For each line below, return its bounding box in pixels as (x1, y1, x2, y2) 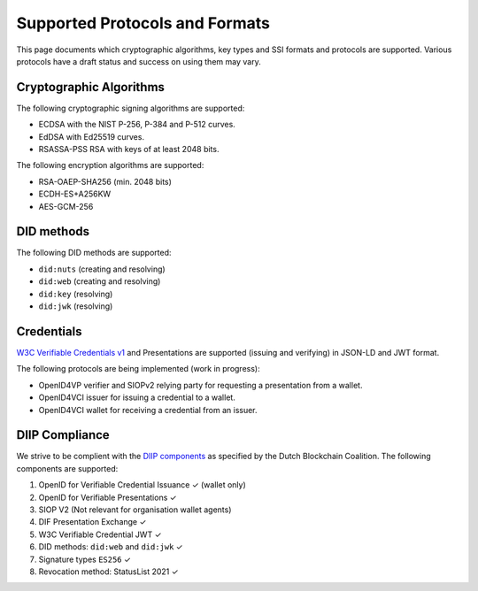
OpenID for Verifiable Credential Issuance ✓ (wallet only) (38, 480, 247, 490)
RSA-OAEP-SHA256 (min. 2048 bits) (38, 176, 173, 187)
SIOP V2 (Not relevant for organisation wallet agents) (38, 504, 232, 515)
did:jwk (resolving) (38, 301, 113, 311)
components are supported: (16, 463, 119, 473)
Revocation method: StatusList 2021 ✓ (38, 566, 179, 577)
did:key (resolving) (38, 288, 113, 299)
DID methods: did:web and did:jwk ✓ (38, 541, 183, 552)
